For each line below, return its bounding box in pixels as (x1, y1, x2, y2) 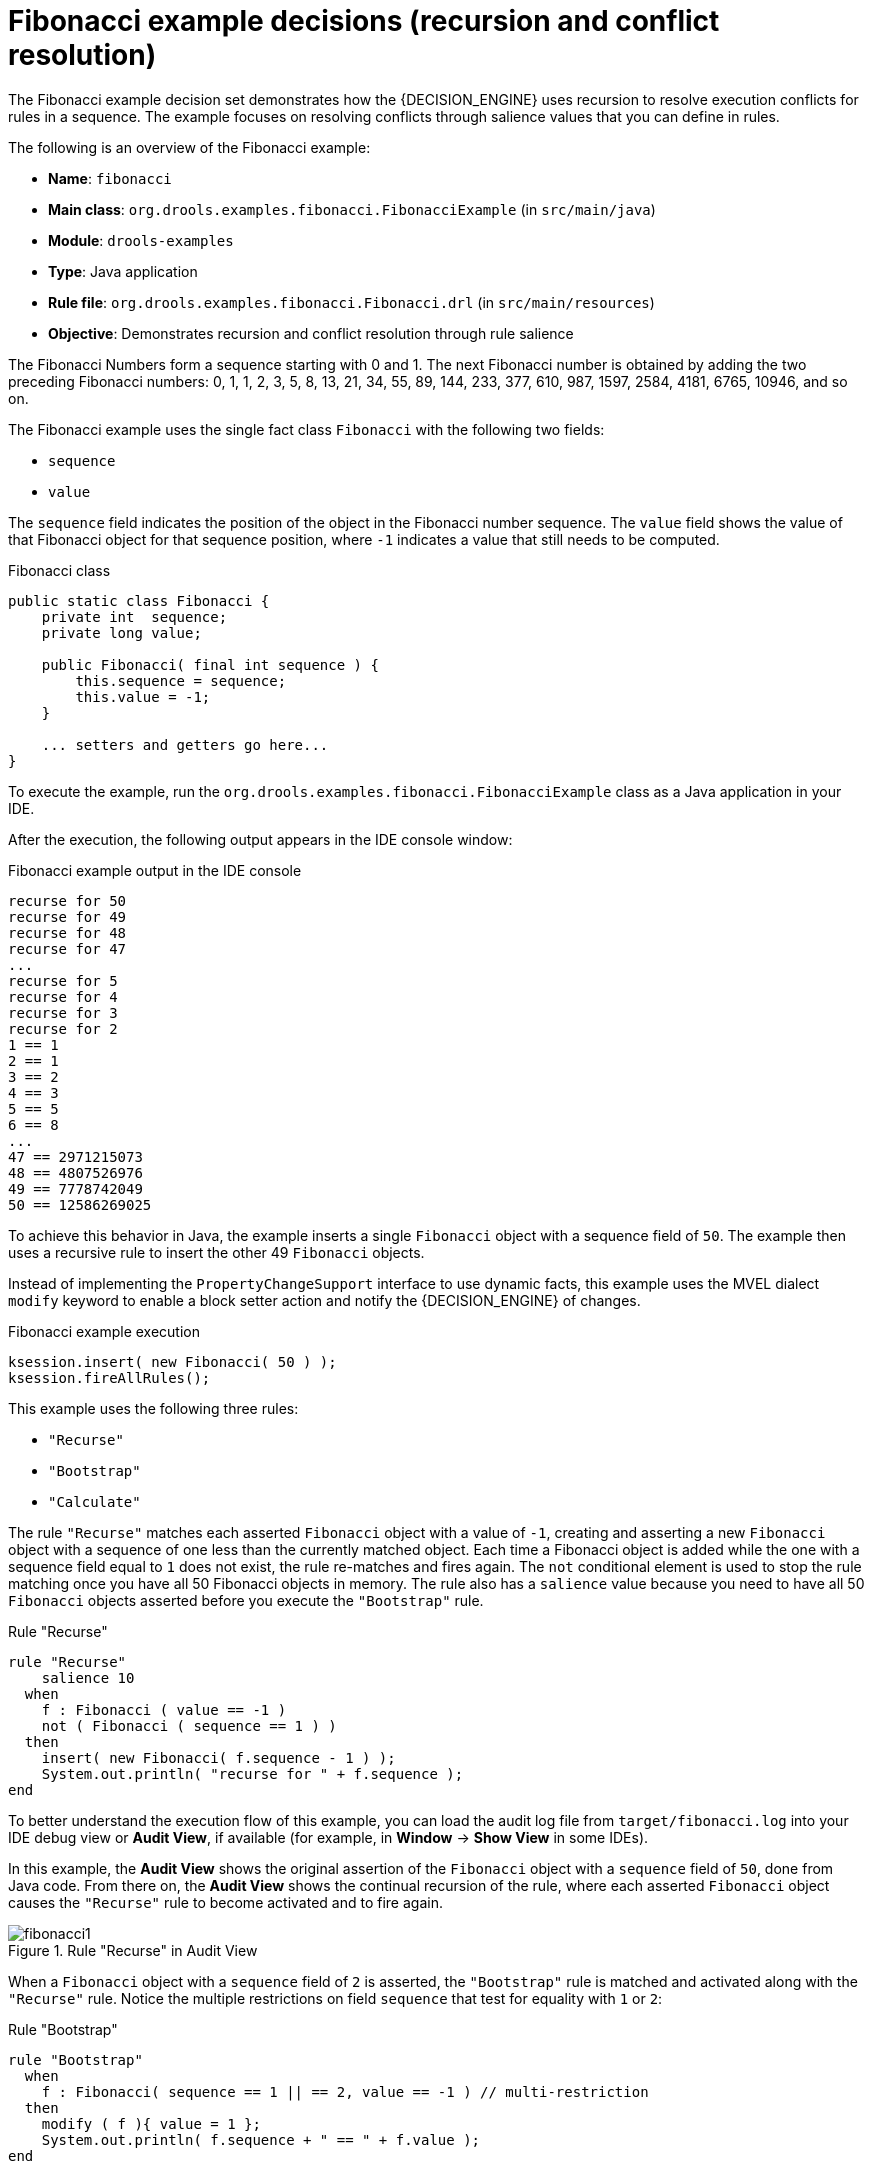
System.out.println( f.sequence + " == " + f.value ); (41, 2131, 481, 2148)
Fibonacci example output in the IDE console (8, 861, 302, 879)
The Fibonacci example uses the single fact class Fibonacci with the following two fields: (8, 420, 605, 438)
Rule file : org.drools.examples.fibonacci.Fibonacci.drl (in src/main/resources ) (48, 293, 655, 311)
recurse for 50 (8, 892, 127, 909)
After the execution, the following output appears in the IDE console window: (8, 830, 513, 848)
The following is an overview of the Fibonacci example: (8, 138, 371, 156)
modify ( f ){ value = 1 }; (41, 2115, 261, 2132)
